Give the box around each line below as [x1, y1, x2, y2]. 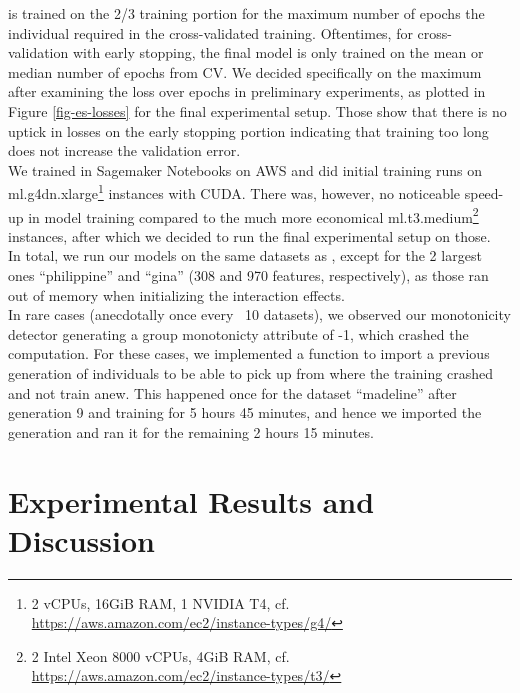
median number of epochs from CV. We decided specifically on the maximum [8, 61, 482, 82]
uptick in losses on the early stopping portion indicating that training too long [8, 120, 489, 141]
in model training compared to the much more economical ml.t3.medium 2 [28, 203, 479, 227]
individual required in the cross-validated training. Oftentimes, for [8, 22, 413, 43]
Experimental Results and [8, 480, 375, 521]
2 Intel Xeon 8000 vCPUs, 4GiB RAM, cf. [31, 645, 290, 666]
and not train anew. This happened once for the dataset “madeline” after [8, 382, 457, 403]
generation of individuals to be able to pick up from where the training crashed [8, 363, 493, 383]
